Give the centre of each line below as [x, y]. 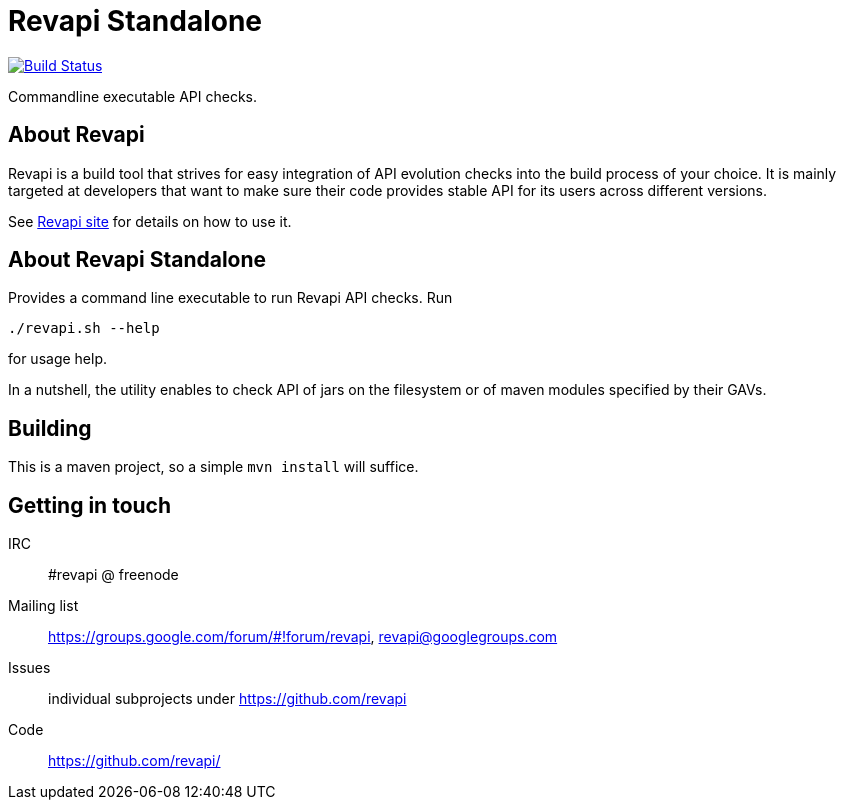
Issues [29, 668]
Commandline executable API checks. [133, 96]
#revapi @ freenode [113, 575]
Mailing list [43, 606]
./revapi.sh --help [84, 328]
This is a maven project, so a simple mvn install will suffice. [213, 467]
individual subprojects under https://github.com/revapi [227, 699]
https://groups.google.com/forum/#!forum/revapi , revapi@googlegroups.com [303, 637]
